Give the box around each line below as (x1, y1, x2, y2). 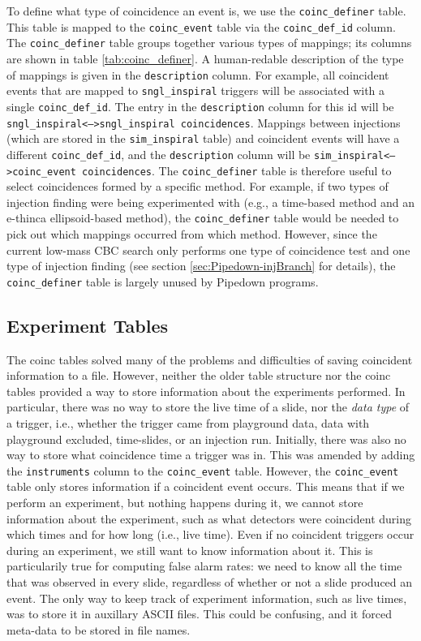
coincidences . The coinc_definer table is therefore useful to (82, 161, 392, 179)
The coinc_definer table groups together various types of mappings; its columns (6, 34, 412, 51)
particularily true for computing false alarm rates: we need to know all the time (6, 557, 402, 574)
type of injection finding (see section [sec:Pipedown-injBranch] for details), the (6, 257, 396, 274)
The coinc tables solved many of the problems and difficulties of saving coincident (6, 351, 413, 368)
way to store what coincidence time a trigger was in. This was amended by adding (6, 446, 415, 463)
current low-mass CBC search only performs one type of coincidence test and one (6, 241, 410, 258)
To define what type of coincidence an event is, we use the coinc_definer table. (6, 2, 406, 19)
